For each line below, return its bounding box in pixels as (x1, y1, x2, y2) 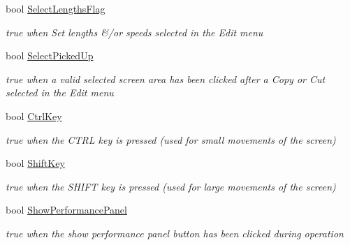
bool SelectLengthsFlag (6, 1, 105, 15)
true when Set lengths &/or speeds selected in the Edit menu (6, 24, 263, 39)
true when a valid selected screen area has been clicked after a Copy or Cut (6, 71, 326, 86)
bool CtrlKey (6, 108, 62, 123)
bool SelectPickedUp (6, 48, 94, 63)
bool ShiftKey (6, 156, 65, 170)
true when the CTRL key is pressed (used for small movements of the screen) (6, 132, 336, 147)
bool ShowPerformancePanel (6, 202, 127, 217)
